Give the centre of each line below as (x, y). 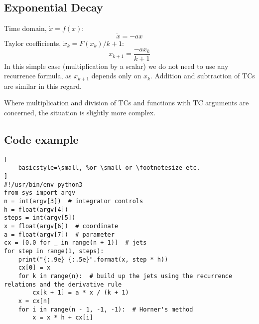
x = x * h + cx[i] (63, 318)
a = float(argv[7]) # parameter (59, 234)
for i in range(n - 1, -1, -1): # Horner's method (106, 309)
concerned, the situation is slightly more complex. (80, 112)
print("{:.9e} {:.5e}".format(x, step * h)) (93, 259)
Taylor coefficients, (33, 43)
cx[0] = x (34, 268)
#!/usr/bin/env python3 (43, 184)
